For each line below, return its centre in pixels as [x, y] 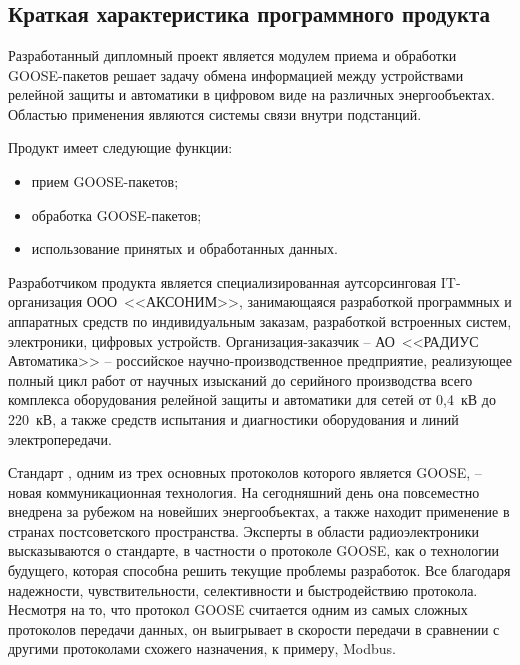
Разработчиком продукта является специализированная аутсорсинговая [222, 281]
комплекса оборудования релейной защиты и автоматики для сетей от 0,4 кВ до [252, 399]
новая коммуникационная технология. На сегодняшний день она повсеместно [244, 491]
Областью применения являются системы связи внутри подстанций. [215, 113]
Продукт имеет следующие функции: [120, 147]
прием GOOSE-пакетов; [105, 180]
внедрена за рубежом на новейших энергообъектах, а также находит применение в [259, 511]
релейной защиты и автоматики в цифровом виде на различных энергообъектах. [251, 94]
